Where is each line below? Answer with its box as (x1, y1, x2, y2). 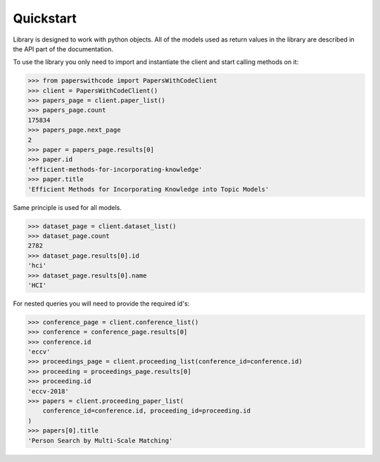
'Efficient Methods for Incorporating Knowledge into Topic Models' (27, 185, 270, 193)
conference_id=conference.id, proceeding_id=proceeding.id (42, 407, 251, 415)
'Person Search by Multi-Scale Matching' (27, 437, 173, 444)
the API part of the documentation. (13, 44, 114, 53)
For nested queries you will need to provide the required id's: (13, 299, 190, 308)
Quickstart (13, 11, 77, 26)
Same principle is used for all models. (13, 203, 122, 211)
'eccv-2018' (27, 387, 70, 395)
